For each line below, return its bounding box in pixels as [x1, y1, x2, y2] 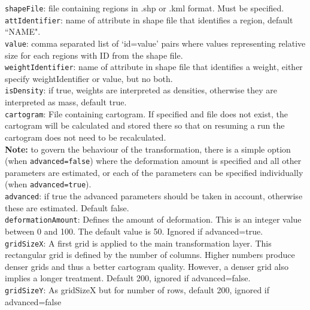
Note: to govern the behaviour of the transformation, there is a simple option [5, 142, 291, 155]
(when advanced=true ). [5, 178, 92, 190]
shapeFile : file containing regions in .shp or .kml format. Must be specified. [5, 2, 284, 14]
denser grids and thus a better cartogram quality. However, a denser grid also [5, 260, 288, 272]
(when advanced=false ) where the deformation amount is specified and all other [5, 154, 302, 167]
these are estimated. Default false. [5, 201, 129, 214]
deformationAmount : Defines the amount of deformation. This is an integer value [5, 213, 302, 226]
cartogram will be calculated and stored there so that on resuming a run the [5, 119, 285, 132]
